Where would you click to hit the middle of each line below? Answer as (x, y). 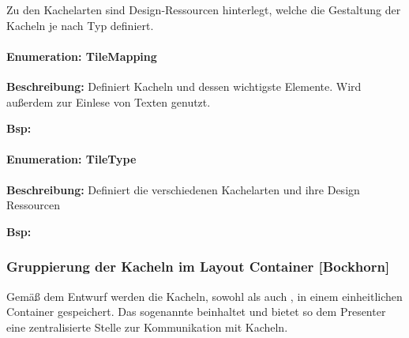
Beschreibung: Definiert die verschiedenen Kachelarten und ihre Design (183, 189)
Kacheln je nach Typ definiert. (80, 25)
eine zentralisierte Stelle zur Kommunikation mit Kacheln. (147, 327)
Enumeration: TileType (71, 159)
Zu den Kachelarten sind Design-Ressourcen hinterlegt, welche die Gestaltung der (204, 9)
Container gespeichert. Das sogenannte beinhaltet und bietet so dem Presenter (196, 312)
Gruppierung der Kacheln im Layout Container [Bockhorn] (198, 267)
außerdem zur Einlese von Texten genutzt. (109, 101)
